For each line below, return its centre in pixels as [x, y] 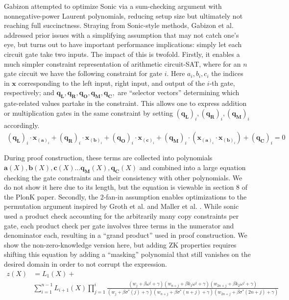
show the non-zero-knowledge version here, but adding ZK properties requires [120, 244]
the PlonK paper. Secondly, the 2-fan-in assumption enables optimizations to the [125, 196]
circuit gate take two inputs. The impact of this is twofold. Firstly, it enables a [122, 54]
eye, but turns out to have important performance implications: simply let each [123, 44]
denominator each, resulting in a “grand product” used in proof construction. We [126, 235]
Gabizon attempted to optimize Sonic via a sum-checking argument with [113, 6]
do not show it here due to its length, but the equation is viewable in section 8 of [126, 187]
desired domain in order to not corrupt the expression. [85, 263]
